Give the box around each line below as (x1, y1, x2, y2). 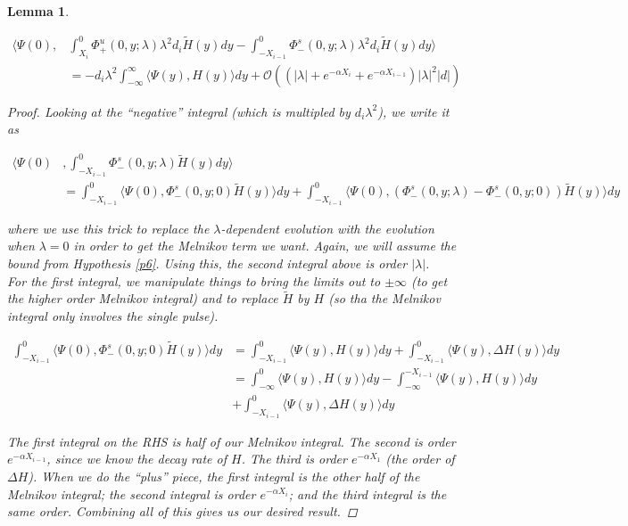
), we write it (377, 102, 450, 120)
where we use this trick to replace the (7, 218, 210, 237)
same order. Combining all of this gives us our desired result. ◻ (7, 502, 358, 521)
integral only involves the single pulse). (7, 306, 219, 325)
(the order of (385, 449, 455, 468)
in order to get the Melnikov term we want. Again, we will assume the (73, 236, 457, 255)
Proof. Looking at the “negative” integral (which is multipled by (7, 102, 351, 120)
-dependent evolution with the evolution (220, 218, 434, 237)
